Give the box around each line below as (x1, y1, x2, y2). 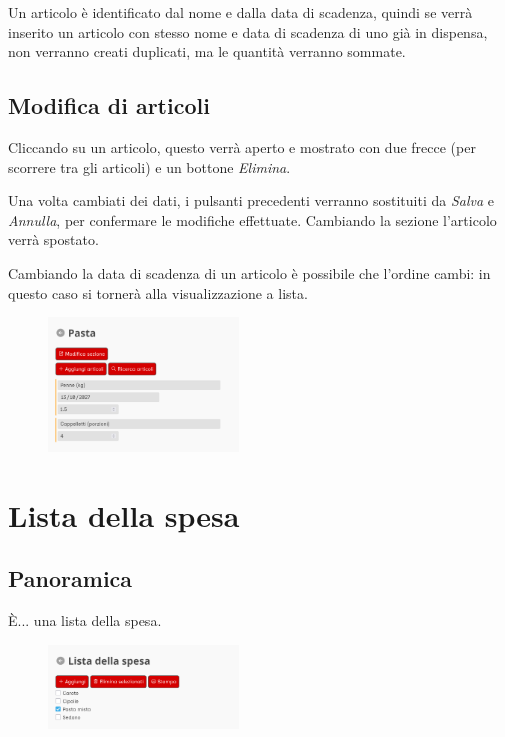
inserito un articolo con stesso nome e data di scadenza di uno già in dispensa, (8, 21, 488, 42)
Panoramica (8, 563, 133, 594)
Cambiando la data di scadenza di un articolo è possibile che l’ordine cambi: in (8, 262, 491, 283)
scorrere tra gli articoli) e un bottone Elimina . (8, 156, 291, 177)
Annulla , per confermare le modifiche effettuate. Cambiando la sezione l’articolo (8, 209, 497, 230)
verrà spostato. (8, 229, 99, 250)
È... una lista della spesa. (8, 610, 162, 631)
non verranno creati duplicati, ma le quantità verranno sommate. (8, 41, 406, 62)
